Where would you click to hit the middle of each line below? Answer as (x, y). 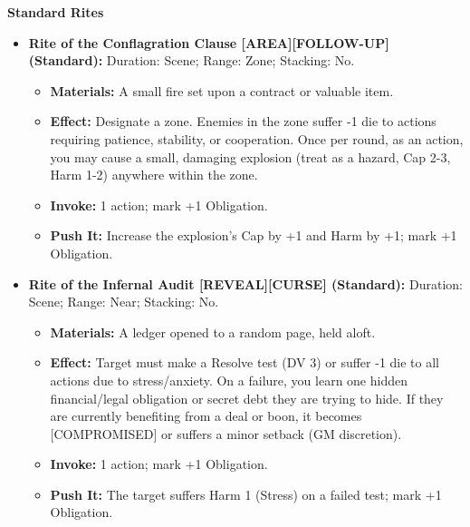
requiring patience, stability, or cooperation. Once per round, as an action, (257, 138)
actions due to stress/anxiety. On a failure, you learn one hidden (229, 380)
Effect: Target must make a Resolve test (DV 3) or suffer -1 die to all (245, 362)
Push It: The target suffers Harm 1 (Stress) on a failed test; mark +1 (246, 494)
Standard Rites (56, 12)
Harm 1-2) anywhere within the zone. (154, 175)
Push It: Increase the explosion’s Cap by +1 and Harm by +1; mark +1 (254, 235)
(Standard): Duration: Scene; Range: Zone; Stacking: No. (192, 60)
